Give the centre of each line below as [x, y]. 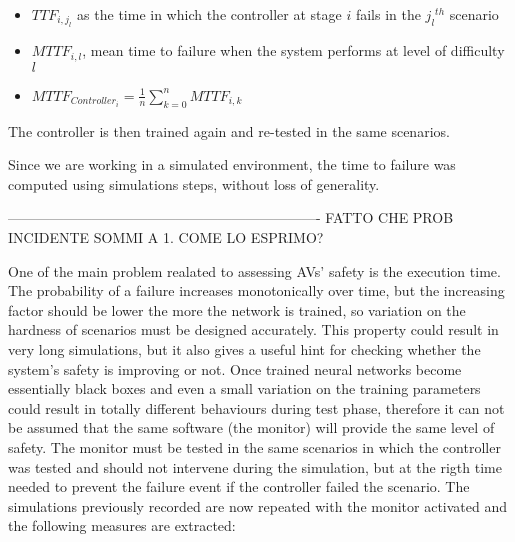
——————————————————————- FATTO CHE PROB [231, 217]
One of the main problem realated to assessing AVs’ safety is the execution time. [254, 270]
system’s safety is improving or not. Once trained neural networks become [235, 368]
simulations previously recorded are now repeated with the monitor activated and [258, 505]
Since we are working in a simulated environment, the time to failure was [232, 164]
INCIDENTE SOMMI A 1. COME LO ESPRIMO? [166, 237]
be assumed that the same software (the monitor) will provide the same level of [251, 427]
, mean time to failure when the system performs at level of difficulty [293, 50]
